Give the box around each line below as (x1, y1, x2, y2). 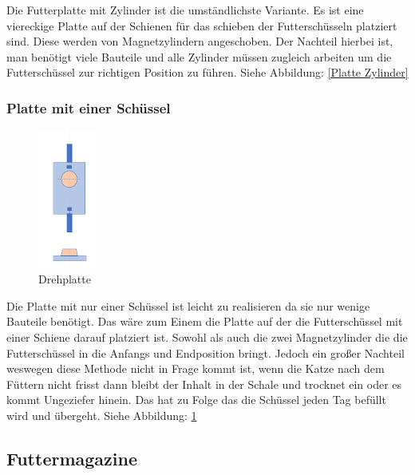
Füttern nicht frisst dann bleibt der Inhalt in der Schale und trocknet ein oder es (6, 375, 402, 392)
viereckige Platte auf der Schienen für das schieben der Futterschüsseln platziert (6, 17, 397, 34)
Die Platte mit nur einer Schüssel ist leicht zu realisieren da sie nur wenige (6, 297, 370, 314)
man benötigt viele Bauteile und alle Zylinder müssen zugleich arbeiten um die (6, 48, 392, 65)
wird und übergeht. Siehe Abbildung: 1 (6, 406, 197, 423)
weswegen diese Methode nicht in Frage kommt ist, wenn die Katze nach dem (6, 360, 385, 377)
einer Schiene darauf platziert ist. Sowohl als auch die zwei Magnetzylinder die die (6, 328, 408, 345)
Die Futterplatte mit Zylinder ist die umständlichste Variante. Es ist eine (6, 2, 364, 18)
